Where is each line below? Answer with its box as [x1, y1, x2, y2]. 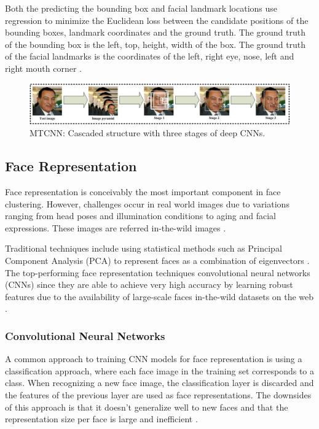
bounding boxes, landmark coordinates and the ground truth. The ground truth [5, 26, 305, 39]
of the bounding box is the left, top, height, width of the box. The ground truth [5, 37, 306, 50]
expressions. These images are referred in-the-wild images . [5, 221, 226, 234]
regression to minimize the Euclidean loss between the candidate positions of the [5, 14, 309, 26]
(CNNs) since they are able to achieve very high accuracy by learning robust [5, 278, 293, 291]
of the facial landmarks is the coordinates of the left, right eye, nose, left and [5, 50, 294, 63]
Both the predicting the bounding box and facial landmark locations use [5, 2, 278, 14]
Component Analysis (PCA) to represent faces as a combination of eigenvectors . [5, 254, 310, 266]
